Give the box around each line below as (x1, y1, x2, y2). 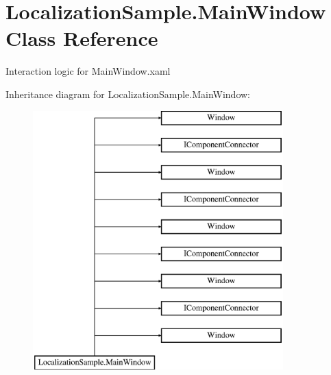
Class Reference (5, 24, 158, 52)
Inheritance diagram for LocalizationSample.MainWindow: (5, 86, 250, 101)
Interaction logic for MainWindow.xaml (5, 64, 171, 78)
